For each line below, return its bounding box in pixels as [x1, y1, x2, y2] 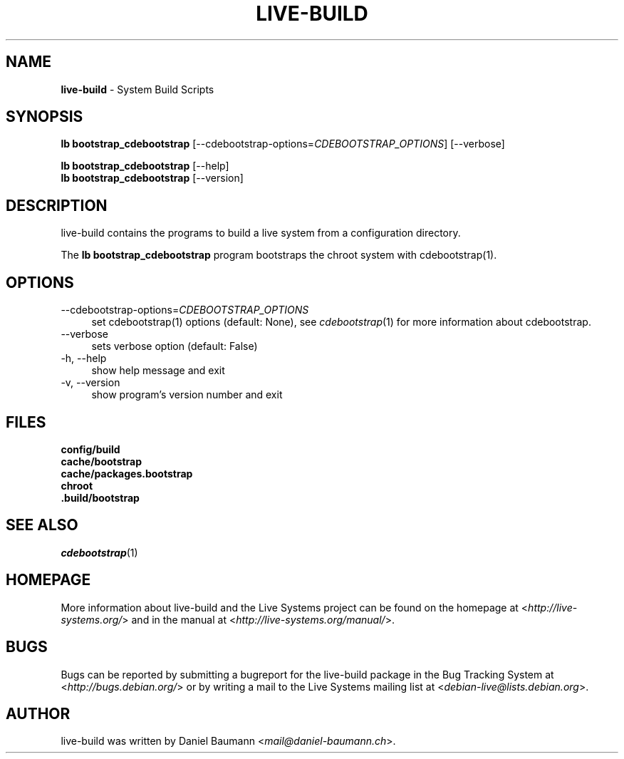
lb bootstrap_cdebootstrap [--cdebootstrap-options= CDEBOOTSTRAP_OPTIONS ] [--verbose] [61, 138, 505, 150]
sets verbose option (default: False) [91, 340, 258, 353]
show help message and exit [91, 364, 225, 377]
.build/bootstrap [61, 491, 140, 504]
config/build [61, 443, 120, 455]
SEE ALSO [6, 516, 78, 535]
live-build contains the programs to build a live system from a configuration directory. [61, 227, 461, 239]
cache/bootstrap [61, 455, 142, 468]
